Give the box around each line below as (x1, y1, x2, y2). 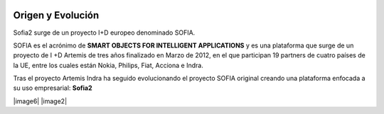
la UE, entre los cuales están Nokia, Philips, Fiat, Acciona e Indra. (13, 61, 204, 69)
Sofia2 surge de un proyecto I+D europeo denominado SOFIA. (13, 28, 196, 37)
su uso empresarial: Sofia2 (13, 84, 92, 92)
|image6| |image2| (13, 96, 68, 106)
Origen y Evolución (13, 9, 100, 21)
